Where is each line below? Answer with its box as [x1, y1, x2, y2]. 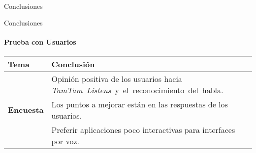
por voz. [51, 135, 80, 147]
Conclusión [51, 58, 95, 70]
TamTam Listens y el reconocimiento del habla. [51, 84, 224, 96]
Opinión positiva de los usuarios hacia [51, 73, 182, 84]
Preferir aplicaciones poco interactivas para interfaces [51, 124, 235, 135]
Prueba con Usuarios [4, 36, 76, 47]
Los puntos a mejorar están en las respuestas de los [51, 98, 228, 110]
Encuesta [8, 104, 44, 116]
